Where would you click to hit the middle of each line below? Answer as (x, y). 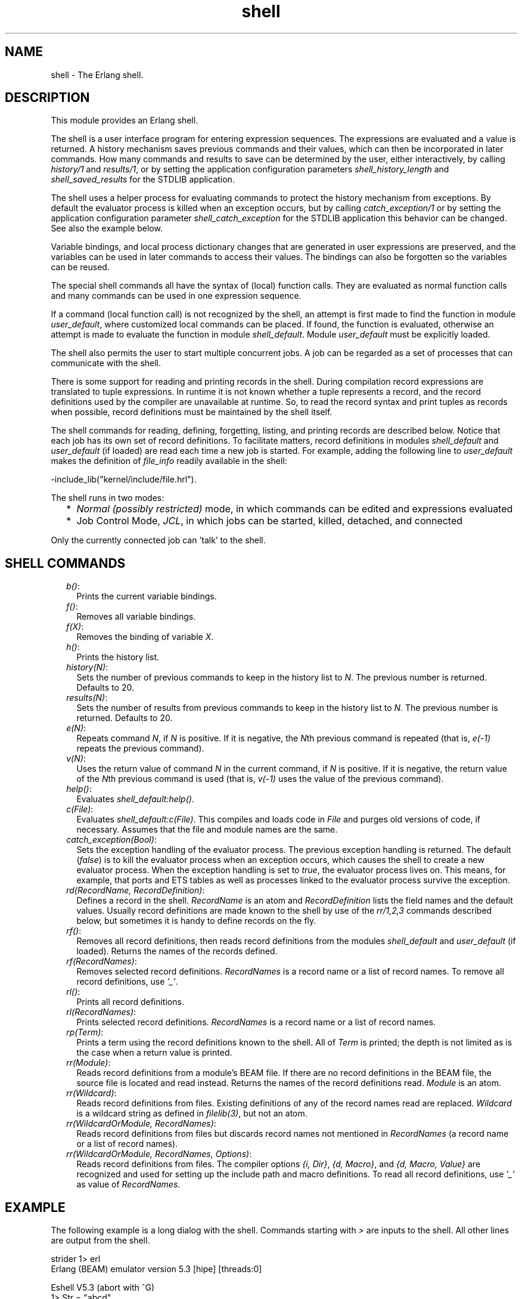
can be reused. (80, 267)
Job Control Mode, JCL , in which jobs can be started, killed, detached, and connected (270, 521)
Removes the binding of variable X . (145, 637)
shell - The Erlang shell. (97, 75)
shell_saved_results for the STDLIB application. (143, 180)
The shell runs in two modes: (108, 498)
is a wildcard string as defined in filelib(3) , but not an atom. (192, 1114)
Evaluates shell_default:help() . (135, 799)
